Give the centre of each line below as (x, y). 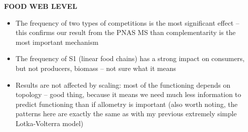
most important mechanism (57, 42)
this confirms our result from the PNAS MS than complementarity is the (125, 32)
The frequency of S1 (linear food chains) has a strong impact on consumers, (130, 58)
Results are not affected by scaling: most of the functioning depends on (123, 84)
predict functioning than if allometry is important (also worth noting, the (126, 104)
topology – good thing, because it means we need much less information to (128, 94)
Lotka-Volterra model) (49, 123)
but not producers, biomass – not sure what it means (96, 68)
